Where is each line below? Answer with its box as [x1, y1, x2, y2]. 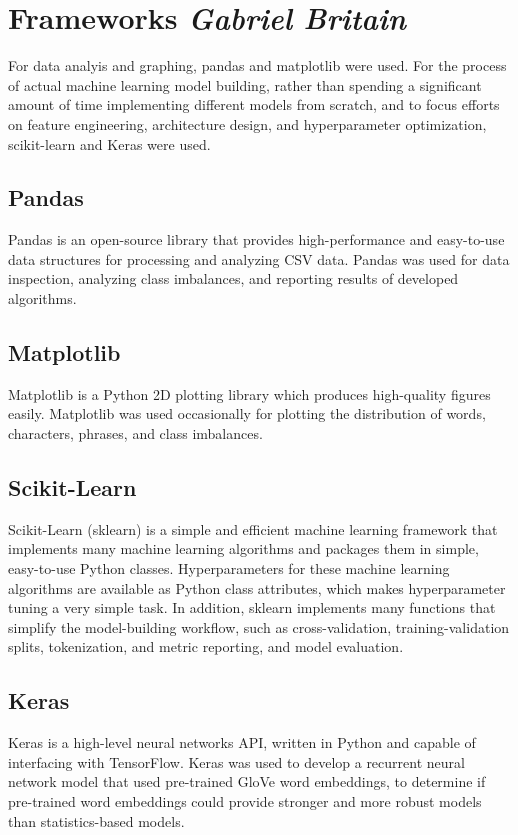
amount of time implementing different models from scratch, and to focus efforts [8, 94, 500, 115]
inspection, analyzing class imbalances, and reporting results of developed [8, 268, 459, 289]
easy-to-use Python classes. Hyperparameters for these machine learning [8, 558, 450, 579]
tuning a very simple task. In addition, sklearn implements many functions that [8, 597, 496, 618]
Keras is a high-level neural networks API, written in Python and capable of [8, 732, 476, 753]
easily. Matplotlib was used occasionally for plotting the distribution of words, [8, 403, 486, 424]
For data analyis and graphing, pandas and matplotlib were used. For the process [8, 55, 507, 76]
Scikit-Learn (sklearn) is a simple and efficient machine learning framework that [8, 518, 498, 539]
